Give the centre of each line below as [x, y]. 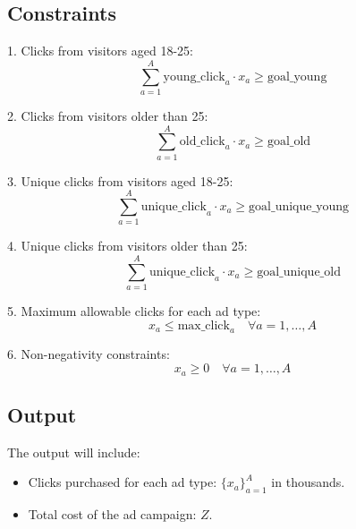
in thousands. [308, 482]
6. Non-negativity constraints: [89, 354]
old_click [202, 142]
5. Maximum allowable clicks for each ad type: [134, 311]
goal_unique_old [299, 272]
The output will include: [74, 452]
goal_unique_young [299, 207]
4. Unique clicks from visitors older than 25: [127, 246]
